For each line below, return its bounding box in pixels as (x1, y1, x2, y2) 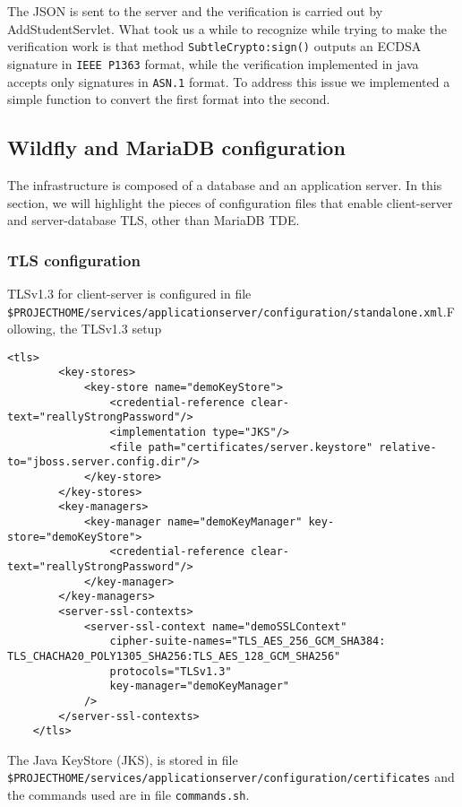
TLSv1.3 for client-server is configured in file (7, 283, 252, 302)
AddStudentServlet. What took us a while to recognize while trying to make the (7, 19, 447, 38)
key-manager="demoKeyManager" (109, 680, 289, 693)
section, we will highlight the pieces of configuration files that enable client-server (7, 193, 453, 212)
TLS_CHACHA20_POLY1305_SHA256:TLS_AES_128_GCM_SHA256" (7, 649, 341, 663)
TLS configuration (7, 248, 141, 271)
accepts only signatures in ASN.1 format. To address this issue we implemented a (7, 72, 450, 91)
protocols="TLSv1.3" (109, 664, 232, 678)
